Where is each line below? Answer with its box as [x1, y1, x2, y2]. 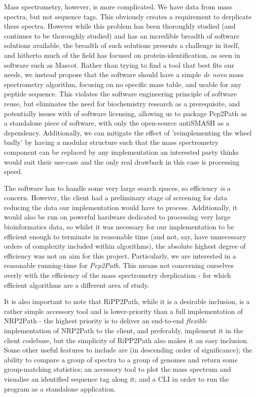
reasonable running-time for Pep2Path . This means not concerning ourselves [4, 260, 234, 270]
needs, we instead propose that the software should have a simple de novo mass [4, 69, 244, 80]
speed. [4, 166, 23, 176]
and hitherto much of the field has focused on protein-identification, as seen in [4, 49, 240, 60]
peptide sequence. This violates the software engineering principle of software [4, 88, 237, 99]
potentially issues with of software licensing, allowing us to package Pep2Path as [4, 108, 247, 118]
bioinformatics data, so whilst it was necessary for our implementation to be [4, 221, 234, 232]
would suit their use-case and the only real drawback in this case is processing [4, 156, 240, 167]
